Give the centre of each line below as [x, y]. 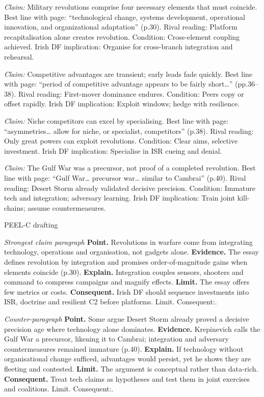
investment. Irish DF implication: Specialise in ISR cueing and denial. [113, 150]
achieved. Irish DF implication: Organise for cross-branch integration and [118, 47]
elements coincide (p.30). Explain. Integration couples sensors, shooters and [124, 272]
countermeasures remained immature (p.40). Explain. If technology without [124, 348]
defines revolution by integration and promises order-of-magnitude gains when [126, 262]
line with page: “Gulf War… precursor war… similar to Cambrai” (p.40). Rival [125, 177]
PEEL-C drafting [31, 225]
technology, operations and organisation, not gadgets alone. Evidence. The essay [131, 252]
